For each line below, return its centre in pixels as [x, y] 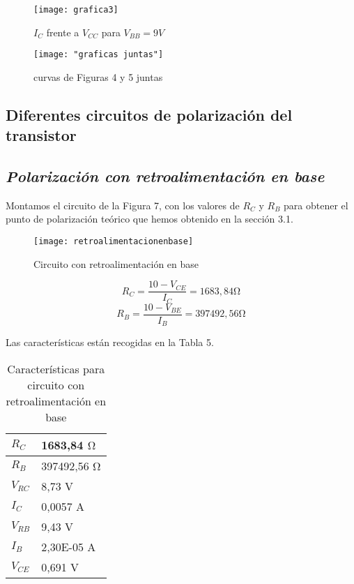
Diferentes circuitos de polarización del [149, 114]
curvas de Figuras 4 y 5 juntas [98, 76]
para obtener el [316, 205]
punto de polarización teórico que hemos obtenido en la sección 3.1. [149, 219]
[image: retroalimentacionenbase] [114, 242]
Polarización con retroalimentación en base [165, 176]
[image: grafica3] [76, 10]
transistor [41, 135]
